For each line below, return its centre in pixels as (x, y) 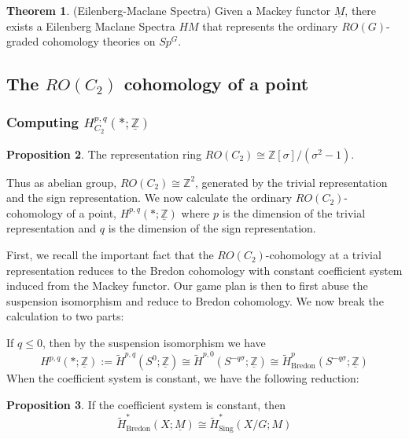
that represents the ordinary (270, 26)
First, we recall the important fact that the (110, 255)
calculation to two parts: (65, 316)
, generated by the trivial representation (291, 182)
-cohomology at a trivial (323, 255)
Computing (42, 122)
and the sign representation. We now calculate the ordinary (149, 198)
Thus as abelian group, (62, 182)
